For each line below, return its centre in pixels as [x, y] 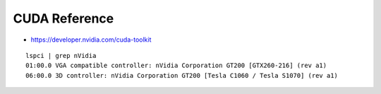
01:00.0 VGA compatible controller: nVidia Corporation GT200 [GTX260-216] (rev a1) [176, 66]
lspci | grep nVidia [61, 55]
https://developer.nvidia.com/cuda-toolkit [91, 40]
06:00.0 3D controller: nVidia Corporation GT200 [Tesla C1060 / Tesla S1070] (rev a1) [182, 75]
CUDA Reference [64, 18]
